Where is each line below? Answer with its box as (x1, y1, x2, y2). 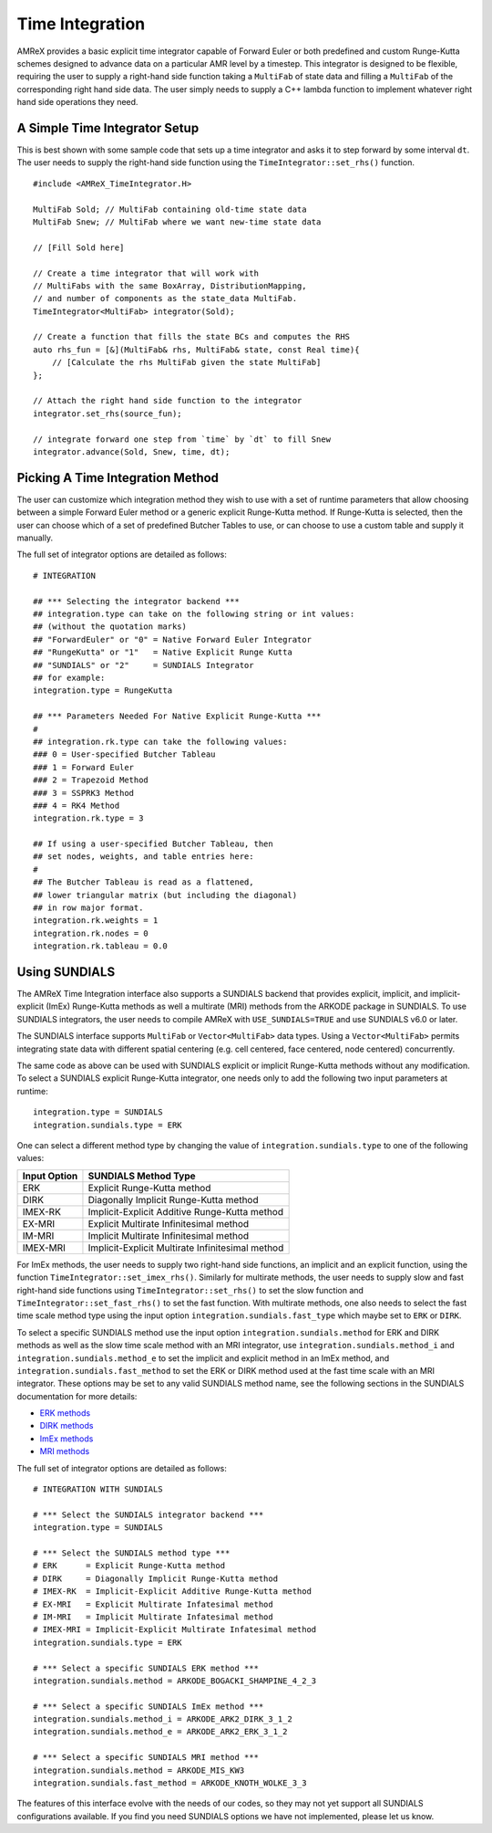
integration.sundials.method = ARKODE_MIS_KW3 (33, 1765, 245, 1775)
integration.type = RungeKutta (33, 686, 173, 696)
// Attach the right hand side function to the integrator (33, 395, 302, 406)
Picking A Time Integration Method (16, 470, 219, 486)
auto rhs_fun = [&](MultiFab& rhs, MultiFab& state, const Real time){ (33, 344, 360, 355)
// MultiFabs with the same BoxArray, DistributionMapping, (33, 280, 307, 291)
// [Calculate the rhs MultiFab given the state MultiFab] (51, 357, 322, 368)
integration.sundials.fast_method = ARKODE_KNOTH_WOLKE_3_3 (33, 1778, 307, 1788)
